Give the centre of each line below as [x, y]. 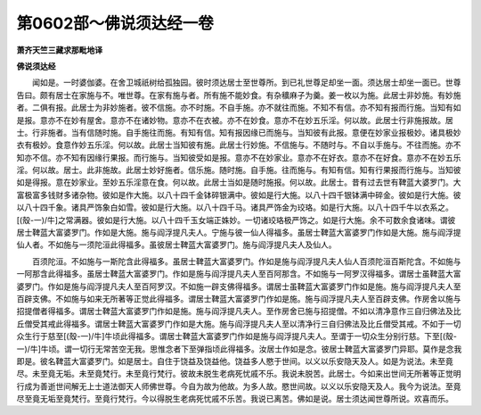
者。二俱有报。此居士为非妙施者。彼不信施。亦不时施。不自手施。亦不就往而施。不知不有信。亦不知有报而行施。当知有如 [239, 108]
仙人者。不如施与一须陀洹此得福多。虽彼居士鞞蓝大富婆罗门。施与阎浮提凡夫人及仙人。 [176, 245]
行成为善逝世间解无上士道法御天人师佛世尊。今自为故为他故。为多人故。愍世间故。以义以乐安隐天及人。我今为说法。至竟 [239, 386]
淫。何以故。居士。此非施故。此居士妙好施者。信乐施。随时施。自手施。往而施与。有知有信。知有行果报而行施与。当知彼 [239, 170]
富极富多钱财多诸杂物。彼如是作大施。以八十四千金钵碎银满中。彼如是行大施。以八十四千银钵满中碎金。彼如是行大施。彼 [239, 195]
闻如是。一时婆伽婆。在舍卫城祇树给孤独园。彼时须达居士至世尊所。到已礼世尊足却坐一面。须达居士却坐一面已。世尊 [246, 83]
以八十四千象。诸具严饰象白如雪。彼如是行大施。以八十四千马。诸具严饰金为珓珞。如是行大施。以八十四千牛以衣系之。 [235, 207]
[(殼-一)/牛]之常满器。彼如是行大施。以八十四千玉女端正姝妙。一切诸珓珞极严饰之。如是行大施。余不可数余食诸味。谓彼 [236, 220]
